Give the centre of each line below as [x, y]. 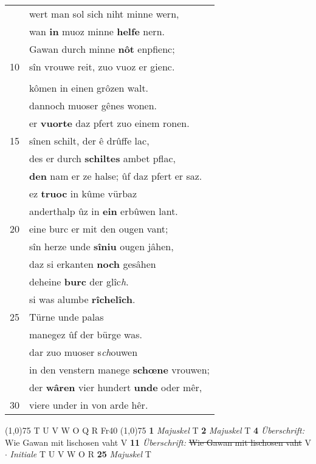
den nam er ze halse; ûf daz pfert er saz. [116, 176]
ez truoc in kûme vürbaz [83, 193]
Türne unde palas [67, 317]
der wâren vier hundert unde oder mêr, [116, 387]
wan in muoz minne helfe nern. [97, 31]
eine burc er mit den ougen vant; [99, 229]
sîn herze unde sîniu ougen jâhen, [101, 246]
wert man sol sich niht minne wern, [104, 14]
